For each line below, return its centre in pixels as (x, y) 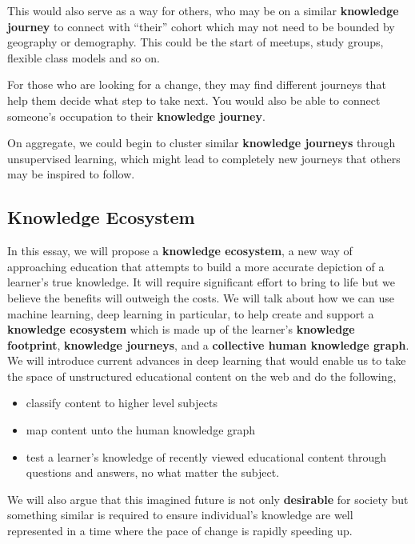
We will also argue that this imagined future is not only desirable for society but (208, 499)
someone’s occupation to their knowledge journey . (136, 116)
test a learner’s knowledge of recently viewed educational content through (206, 456)
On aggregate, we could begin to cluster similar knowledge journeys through (202, 143)
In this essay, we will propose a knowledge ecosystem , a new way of (180, 251)
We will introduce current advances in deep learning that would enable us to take (207, 360)
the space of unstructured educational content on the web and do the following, (202, 376)
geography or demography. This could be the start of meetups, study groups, (196, 42)
